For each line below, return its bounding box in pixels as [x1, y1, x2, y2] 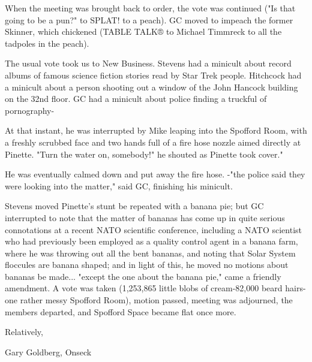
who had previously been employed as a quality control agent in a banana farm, [5, 235, 298, 248]
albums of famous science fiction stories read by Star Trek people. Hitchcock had [5, 68, 302, 81]
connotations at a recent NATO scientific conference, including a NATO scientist [5, 223, 302, 236]
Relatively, [5, 325, 43, 338]
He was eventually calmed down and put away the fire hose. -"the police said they [5, 168, 305, 180]
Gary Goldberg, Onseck [5, 345, 92, 358]
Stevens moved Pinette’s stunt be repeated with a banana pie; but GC [5, 200, 264, 212]
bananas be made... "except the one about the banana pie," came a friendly [5, 270, 281, 282]
